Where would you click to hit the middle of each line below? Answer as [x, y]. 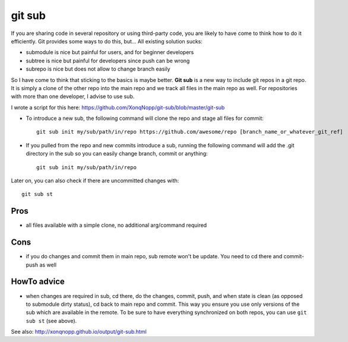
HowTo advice [38, 282]
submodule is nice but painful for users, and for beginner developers [110, 52]
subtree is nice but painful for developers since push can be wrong [108, 61]
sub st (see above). [51, 321]
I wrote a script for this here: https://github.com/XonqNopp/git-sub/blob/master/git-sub [118, 107]
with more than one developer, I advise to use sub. [73, 96]
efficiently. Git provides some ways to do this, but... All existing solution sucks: [107, 41]
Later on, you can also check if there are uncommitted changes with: [95, 180]
